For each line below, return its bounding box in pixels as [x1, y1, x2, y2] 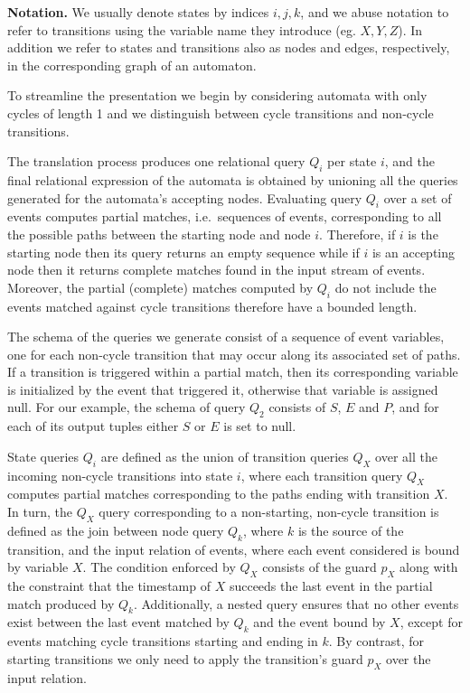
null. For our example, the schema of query [7, 398, 246, 417]
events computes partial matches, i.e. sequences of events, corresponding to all [7, 207, 442, 226]
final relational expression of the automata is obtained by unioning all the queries [7, 170, 458, 189]
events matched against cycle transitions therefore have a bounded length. [7, 296, 418, 315]
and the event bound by [253, 613, 386, 632]
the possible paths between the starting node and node [7, 224, 311, 243]
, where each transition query [240, 465, 403, 484]
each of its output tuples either [7, 417, 179, 435]
